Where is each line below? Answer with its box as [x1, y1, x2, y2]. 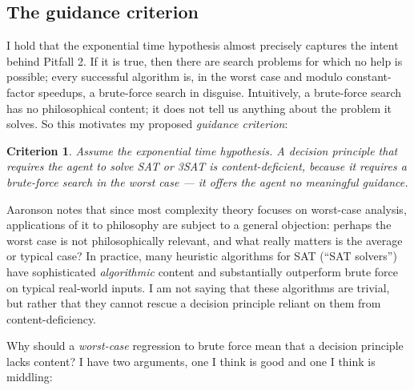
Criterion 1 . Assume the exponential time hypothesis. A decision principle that [6, 142, 398, 159]
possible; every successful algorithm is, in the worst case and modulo [6, 68, 343, 85]
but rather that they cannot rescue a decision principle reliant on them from [6, 295, 381, 312]
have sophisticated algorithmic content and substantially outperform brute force [6, 263, 399, 279]
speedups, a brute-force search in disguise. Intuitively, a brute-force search [38, 83, 402, 100]
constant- [346, 68, 392, 85]
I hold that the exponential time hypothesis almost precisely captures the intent [6, 37, 399, 54]
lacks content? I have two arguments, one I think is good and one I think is [6, 352, 376, 369]
